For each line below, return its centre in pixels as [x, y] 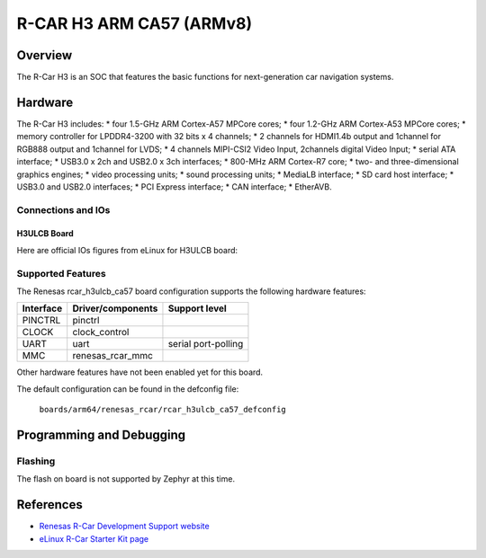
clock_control [101, 332]
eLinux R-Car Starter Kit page [94, 538]
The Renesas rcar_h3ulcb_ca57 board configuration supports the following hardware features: [191, 291]
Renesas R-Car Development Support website [125, 527]
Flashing [36, 461]
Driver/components [115, 308]
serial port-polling [206, 344]
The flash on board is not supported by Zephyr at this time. [126, 479]
